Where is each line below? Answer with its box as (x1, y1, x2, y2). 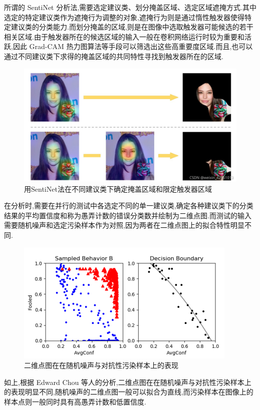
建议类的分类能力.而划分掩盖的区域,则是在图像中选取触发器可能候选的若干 (11, 22, 253, 32)
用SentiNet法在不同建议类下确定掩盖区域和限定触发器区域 (24, 183, 212, 194)
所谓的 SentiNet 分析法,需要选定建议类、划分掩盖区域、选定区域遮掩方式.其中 (4, 2, 256, 12)
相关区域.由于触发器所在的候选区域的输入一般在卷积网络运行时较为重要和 (4, 31, 244, 42)
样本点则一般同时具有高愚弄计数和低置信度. (4, 396, 146, 406)
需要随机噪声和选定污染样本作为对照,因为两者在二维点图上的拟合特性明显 (4, 220, 244, 230)
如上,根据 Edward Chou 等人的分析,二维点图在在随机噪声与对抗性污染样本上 (4, 376, 251, 387)
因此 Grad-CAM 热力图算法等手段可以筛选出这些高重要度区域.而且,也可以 (13, 41, 253, 52)
